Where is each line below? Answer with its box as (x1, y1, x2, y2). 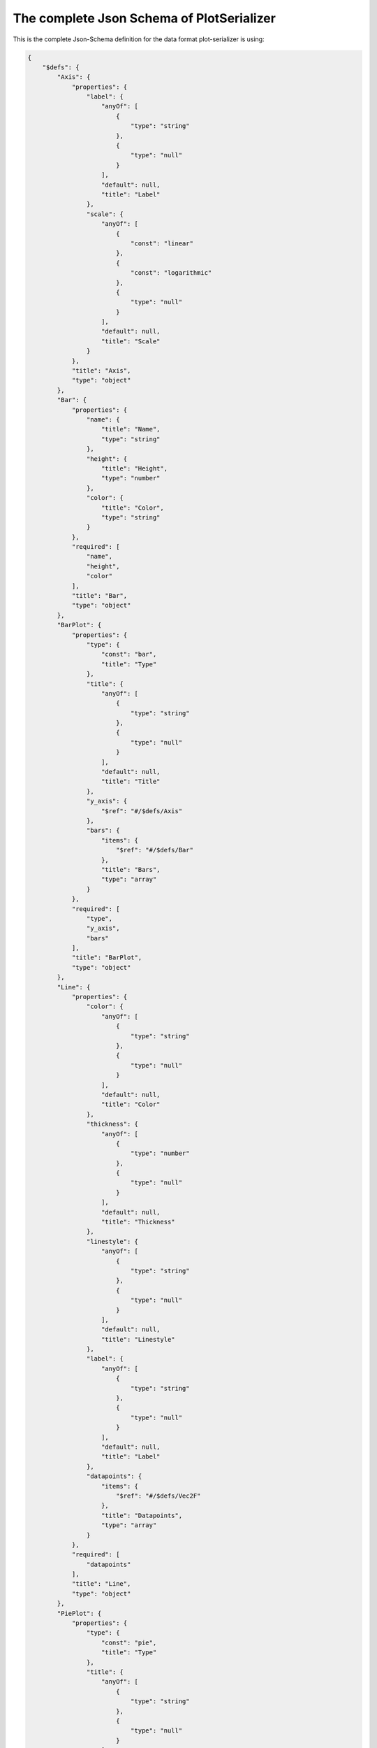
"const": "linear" (130, 239, 193, 248)
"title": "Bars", (101, 866, 161, 873)
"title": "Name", (101, 425, 161, 434)
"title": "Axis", (71, 367, 131, 375)
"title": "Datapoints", (101, 1511, 183, 1519)
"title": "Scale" (101, 337, 161, 345)
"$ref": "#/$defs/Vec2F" (115, 1491, 201, 1500)
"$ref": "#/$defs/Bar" (115, 846, 193, 854)
